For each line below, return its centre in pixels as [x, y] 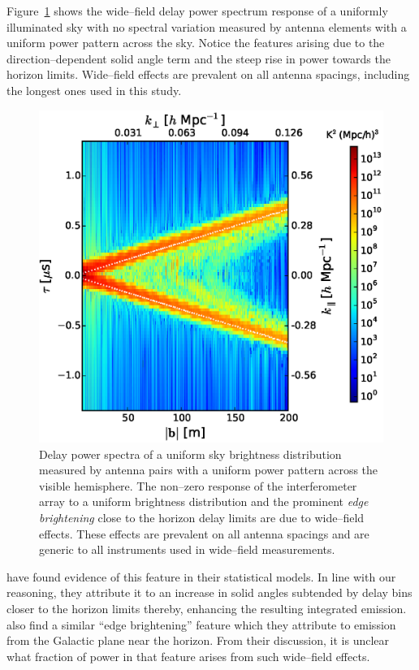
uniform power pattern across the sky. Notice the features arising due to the [196, 43]
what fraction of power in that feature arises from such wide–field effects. [188, 656]
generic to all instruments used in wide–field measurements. [187, 549]
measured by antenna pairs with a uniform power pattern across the [209, 470]
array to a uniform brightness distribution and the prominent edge [204, 501]
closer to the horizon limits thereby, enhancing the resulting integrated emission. [207, 608]
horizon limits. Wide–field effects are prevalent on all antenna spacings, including [208, 74]
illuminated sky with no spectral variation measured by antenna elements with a [207, 26]
